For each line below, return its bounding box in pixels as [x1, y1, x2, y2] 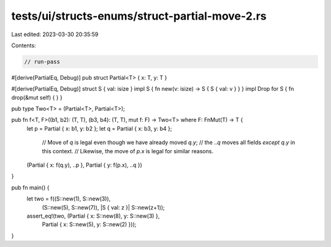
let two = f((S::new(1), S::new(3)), [26, 195, 111, 202]
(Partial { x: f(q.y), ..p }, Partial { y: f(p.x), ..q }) [26, 161, 142, 169]
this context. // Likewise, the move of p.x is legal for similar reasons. [42, 147, 214, 154]
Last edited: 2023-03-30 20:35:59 [11, 31, 99, 38]
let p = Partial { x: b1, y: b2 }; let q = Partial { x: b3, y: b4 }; [26, 124, 172, 132]
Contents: [11, 42, 36, 49]
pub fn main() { [11, 184, 50, 191]
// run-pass [24, 58, 61, 65]
